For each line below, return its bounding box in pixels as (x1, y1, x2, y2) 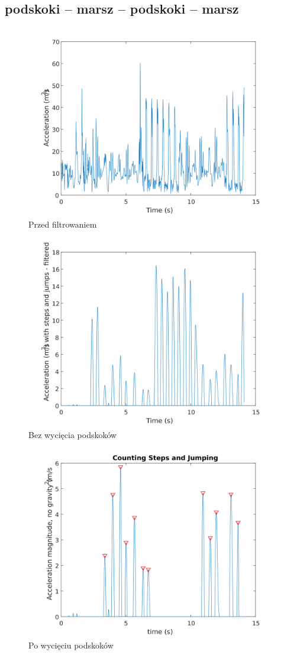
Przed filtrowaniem (28, 218, 97, 230)
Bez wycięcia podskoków (28, 428, 117, 440)
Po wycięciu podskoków (28, 639, 114, 651)
